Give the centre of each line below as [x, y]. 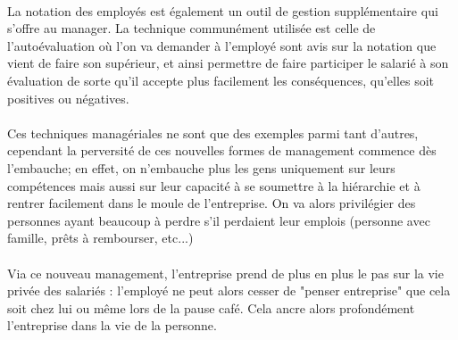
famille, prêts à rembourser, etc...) [100, 238]
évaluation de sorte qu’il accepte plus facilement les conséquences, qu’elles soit [221, 80]
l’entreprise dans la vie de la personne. [112, 325]
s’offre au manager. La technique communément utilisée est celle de [192, 28]
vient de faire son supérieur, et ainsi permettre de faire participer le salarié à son [228, 63]
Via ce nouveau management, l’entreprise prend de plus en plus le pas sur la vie [225, 273]
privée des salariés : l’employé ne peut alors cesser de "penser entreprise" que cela [229, 290]
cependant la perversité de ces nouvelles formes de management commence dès [222, 150]
